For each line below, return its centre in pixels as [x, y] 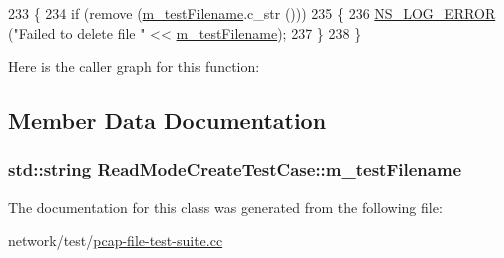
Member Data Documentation [167, 120]
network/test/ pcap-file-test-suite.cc [115, 240]
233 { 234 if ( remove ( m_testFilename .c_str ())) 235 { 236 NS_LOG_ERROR [252, 13]
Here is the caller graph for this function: [134, 66]
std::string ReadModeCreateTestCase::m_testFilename [235, 169]
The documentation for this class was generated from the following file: [225, 206]
